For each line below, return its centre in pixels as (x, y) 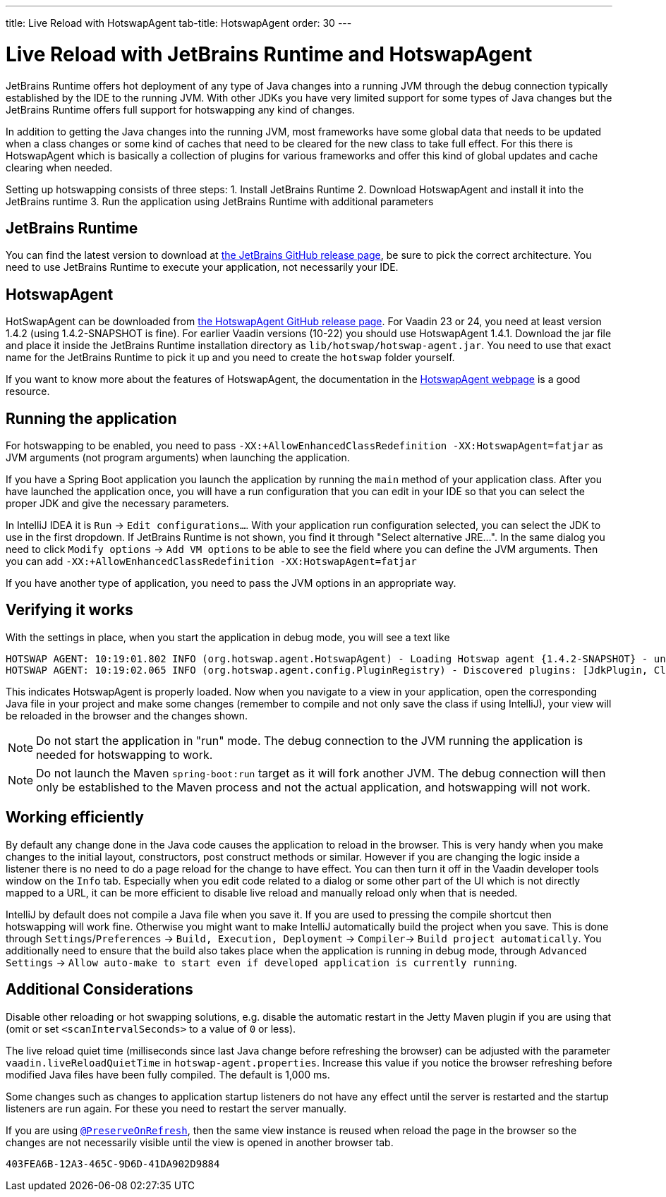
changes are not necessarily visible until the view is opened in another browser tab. (200, 1142)
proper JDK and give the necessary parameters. (117, 504)
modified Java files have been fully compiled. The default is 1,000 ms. (168, 1074)
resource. (28, 391)
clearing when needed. (59, 167)
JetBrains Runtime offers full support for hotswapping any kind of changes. (181, 109)
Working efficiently (75, 818)
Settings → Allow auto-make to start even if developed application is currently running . (261, 962)
